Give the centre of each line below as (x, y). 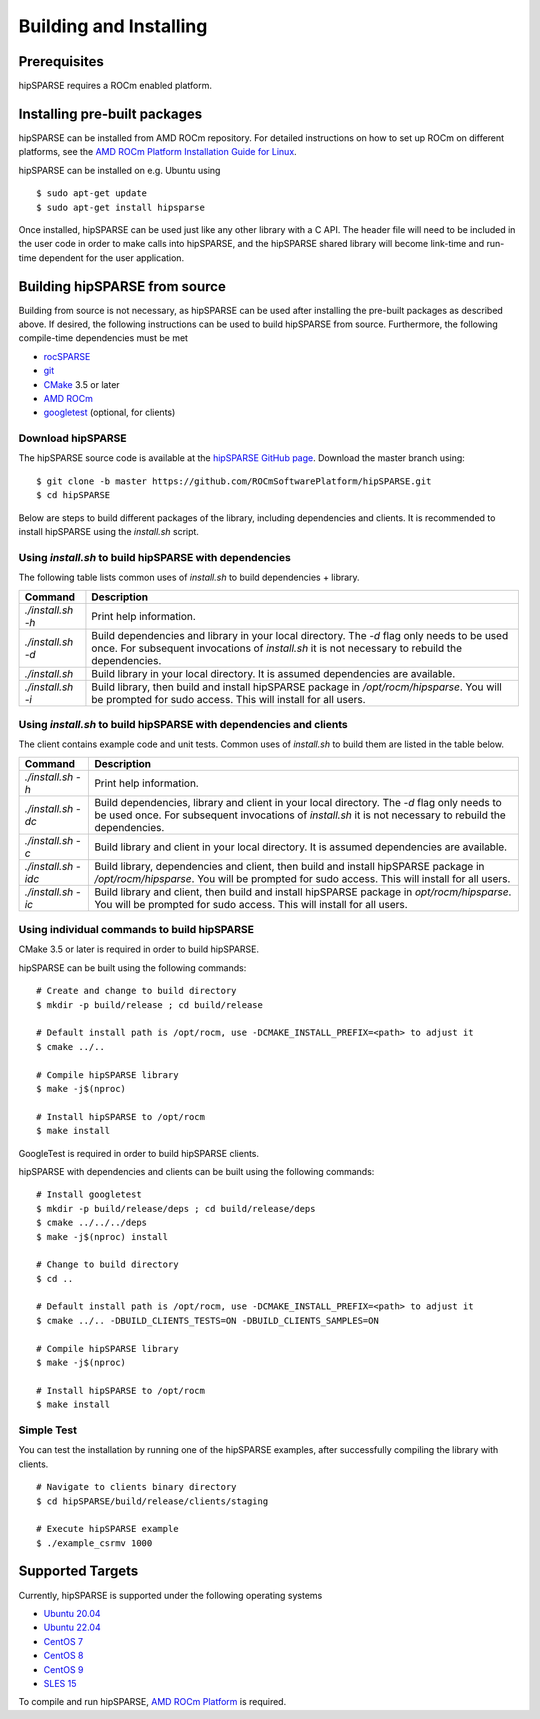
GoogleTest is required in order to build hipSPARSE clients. (139, 1153)
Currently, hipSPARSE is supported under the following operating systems (170, 1595)
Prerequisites (61, 61)
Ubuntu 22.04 (72, 1627)
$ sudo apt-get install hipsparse (120, 207)
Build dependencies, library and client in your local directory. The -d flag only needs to (298, 802)
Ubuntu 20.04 (72, 1613)
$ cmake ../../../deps (92, 1223)
